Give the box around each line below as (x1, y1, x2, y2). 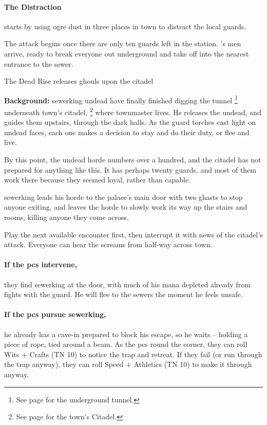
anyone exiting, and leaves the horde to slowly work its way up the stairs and (4, 201, 247, 212)
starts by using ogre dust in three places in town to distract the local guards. (4, 21, 246, 31)
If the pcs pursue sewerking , (4, 309, 106, 320)
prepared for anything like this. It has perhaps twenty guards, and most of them (4, 164, 256, 175)
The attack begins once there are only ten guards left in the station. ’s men (4, 38, 241, 49)
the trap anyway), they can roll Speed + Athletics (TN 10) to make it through (4, 359, 252, 369)
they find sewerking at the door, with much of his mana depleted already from (4, 279, 251, 289)
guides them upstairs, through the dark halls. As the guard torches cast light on (4, 117, 256, 127)
